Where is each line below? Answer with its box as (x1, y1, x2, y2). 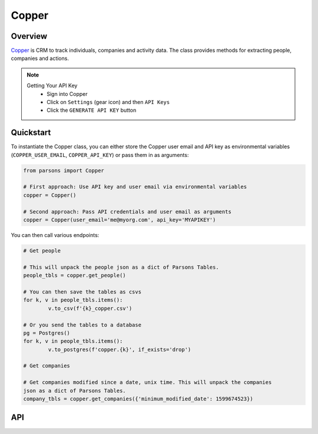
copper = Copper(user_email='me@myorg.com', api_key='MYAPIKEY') (23, 216, 216, 223)
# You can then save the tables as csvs (23, 288, 141, 295)
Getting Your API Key (26, 82, 78, 89)
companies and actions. (11, 55, 69, 62)
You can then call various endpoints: (11, 232, 100, 239)
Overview (11, 31, 48, 41)
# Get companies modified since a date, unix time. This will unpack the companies (23, 379, 272, 386)
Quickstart (11, 128, 51, 138)
